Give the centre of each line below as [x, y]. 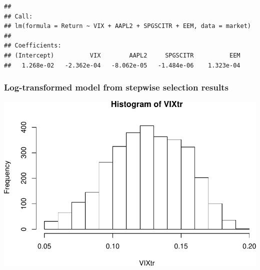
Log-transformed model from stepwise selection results [116, 87]
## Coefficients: [33, 46]
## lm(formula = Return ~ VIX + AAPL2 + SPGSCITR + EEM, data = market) [127, 26]
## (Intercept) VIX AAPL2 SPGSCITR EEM [122, 55]
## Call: [18, 16]
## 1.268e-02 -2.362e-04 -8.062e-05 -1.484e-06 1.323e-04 [122, 65]
